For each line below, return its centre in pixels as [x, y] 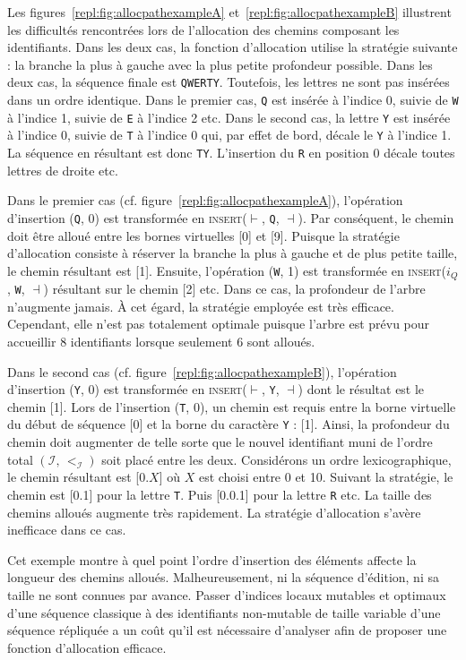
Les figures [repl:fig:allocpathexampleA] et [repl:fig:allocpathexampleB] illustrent [229, 12]
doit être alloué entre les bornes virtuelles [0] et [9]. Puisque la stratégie [203, 235]
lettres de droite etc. [63, 170]
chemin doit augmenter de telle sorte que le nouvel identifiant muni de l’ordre [220, 442]
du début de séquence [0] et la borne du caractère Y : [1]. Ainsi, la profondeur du [229, 424]
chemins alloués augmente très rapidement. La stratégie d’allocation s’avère [214, 512]
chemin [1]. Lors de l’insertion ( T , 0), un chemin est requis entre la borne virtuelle [232, 406]
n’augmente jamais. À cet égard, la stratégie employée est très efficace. [201, 306]
